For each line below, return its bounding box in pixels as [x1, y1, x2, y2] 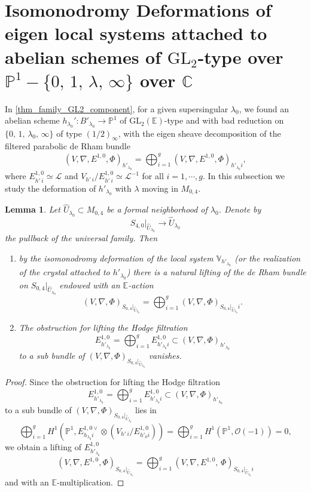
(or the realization [234, 252, 301, 265]
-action [128, 278, 154, 291]
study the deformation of [5, 182, 96, 194]
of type [56, 127, 82, 139]
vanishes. [148, 349, 182, 361]
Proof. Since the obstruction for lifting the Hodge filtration [5, 376, 220, 388]
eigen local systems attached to [5, 21, 267, 45]
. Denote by [218, 203, 261, 216]
